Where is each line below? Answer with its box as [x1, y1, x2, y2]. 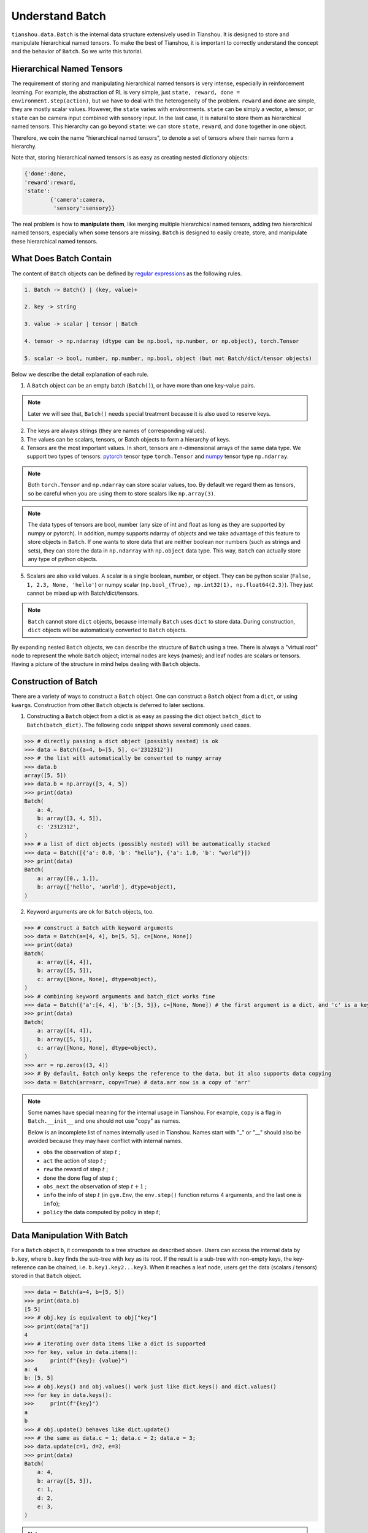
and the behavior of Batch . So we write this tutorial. [11, 48, 143, 55]
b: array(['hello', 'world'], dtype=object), [37, 884, 177, 890]
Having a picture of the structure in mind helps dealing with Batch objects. [11, 660, 201, 668]
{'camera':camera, [50, 196, 105, 203]
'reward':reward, [24, 178, 77, 186]
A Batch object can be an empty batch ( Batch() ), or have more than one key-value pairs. [26, 382, 256, 389]
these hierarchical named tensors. [11, 237, 98, 245]
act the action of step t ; [43, 1156, 107, 1164]
